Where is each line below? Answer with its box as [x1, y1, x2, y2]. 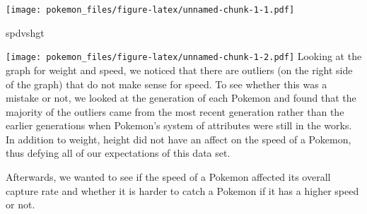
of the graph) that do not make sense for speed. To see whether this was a [6, 76, 327, 91]
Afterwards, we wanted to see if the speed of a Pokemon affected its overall [6, 170, 331, 184]
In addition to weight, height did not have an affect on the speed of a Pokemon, [6, 131, 351, 146]
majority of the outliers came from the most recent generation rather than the [6, 104, 344, 119]
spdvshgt [6, 25, 45, 40]
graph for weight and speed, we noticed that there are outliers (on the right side [6, 62, 353, 77]
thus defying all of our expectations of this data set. [6, 145, 231, 160]
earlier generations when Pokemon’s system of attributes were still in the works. [6, 118, 352, 133]
